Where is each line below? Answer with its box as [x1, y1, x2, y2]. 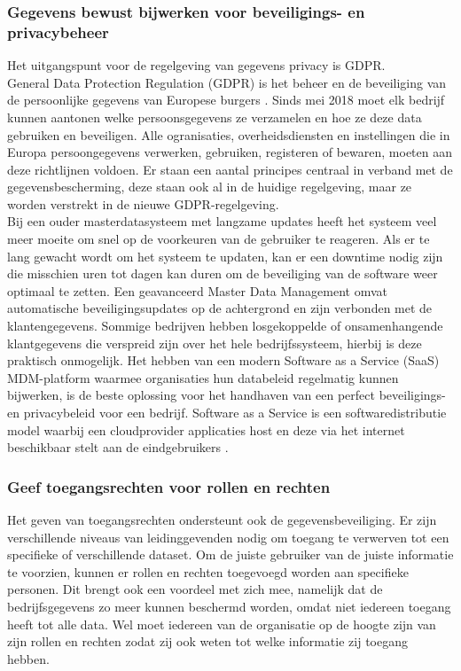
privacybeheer [7, 20, 109, 43]
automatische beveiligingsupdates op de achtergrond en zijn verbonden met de [7, 299, 433, 317]
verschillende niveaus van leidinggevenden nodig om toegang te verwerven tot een [7, 527, 449, 546]
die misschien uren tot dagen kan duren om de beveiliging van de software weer [7, 264, 438, 283]
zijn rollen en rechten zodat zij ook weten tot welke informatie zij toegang [7, 632, 408, 651]
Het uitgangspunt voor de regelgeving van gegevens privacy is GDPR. [7, 56, 386, 74]
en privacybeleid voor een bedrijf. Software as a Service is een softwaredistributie [7, 403, 447, 422]
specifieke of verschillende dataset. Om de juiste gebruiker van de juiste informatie [7, 545, 454, 564]
